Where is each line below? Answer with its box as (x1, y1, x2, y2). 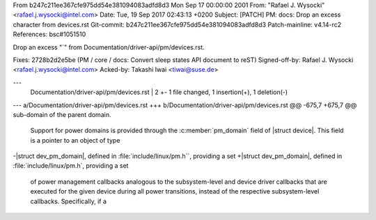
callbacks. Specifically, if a (30, 197, 107, 205)
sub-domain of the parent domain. (13, 110, 111, 118)
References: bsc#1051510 (13, 30, 86, 38)
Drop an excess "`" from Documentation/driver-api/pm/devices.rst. (13, 42, 205, 52)
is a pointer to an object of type (30, 136, 120, 144)
